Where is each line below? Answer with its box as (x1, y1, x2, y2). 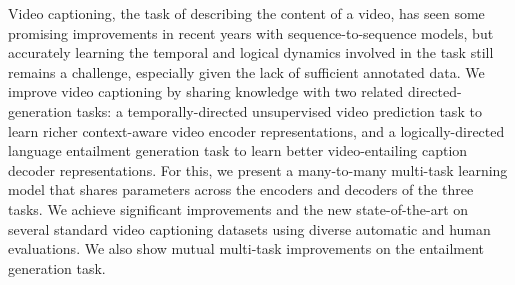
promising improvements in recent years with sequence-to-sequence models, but (8, 22, 494, 43)
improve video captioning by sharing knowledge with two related (8, 81, 404, 102)
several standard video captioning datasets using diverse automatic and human (8, 218, 491, 239)
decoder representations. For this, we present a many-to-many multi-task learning (8, 159, 508, 180)
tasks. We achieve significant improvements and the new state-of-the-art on (8, 198, 469, 219)
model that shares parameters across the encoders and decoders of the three (8, 179, 474, 200)
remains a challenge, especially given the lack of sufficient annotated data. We (8, 61, 485, 82)
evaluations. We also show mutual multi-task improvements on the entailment (8, 238, 484, 259)
